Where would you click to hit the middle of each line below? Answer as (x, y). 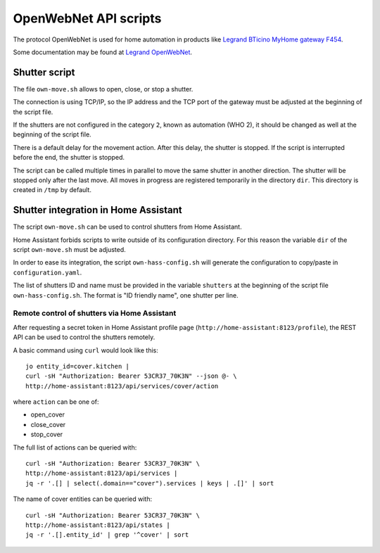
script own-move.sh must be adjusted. (69, 250)
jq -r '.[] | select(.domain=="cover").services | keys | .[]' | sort (150, 483)
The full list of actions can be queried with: (75, 447)
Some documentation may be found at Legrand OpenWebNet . (103, 52)
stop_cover (47, 434)
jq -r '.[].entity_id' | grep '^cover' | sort (107, 535)
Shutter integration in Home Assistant (97, 210)
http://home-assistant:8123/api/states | (98, 525)
